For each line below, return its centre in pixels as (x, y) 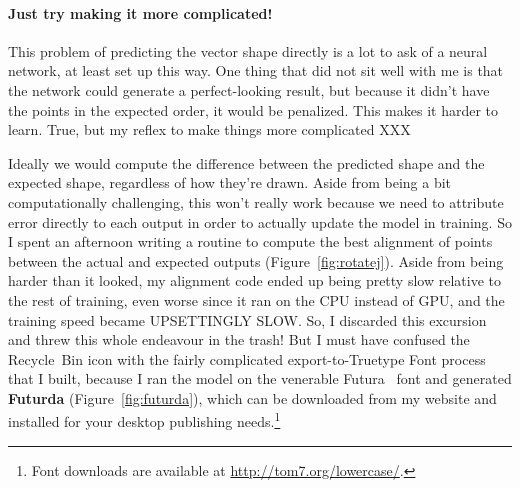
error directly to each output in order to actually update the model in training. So (260, 221)
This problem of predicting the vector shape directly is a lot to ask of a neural (248, 50)
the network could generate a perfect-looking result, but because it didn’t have (249, 89)
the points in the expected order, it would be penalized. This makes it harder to (253, 109)
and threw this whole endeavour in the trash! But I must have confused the (239, 339)
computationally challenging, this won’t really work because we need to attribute (256, 201)
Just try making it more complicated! (140, 12)
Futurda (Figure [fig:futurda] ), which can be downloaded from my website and (252, 397)
